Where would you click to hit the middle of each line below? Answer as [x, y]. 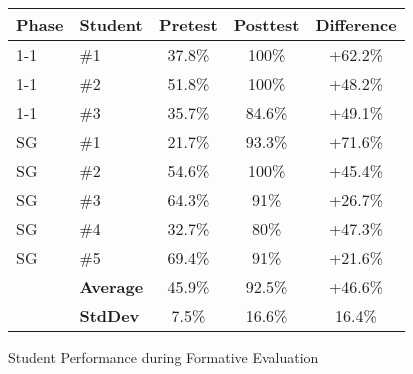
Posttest [266, 24]
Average [111, 286]
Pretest [188, 24]
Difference [356, 24]
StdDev [109, 315]
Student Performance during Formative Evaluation [163, 357]
